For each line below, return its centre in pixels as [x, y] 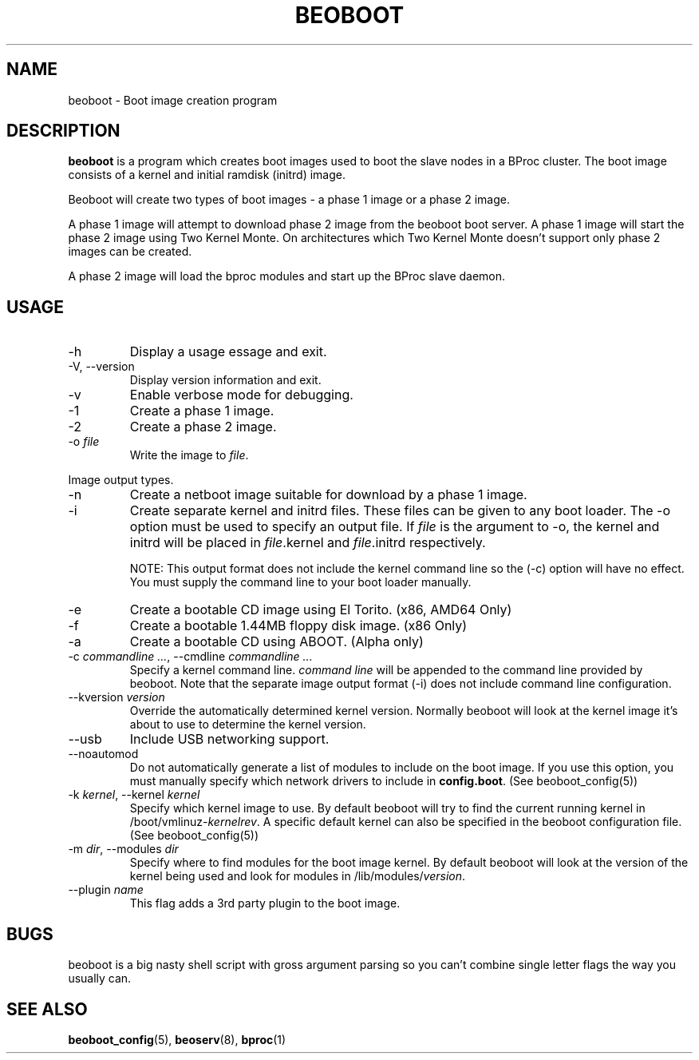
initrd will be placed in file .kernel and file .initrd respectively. [308, 543]
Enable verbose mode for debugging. [241, 395]
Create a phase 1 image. [202, 411]
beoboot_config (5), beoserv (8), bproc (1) [177, 1039]
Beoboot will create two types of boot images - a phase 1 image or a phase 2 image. [289, 200]
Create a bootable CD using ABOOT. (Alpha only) [276, 642]
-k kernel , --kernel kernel [134, 795]
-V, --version [101, 367]
